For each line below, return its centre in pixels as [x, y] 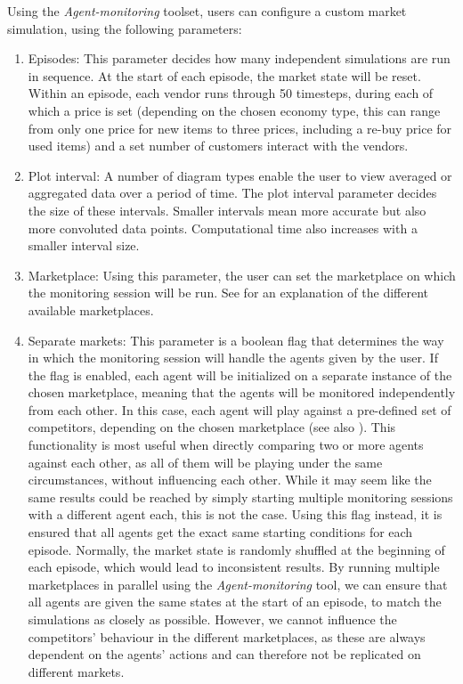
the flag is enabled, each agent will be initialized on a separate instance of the [240, 375]
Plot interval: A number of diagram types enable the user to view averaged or [240, 175]
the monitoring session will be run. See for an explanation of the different [228, 293]
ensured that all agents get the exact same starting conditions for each [220, 532]
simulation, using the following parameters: [125, 28]
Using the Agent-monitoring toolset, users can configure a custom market [207, 11]
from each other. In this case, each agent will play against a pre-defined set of [240, 409]
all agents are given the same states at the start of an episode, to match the [235, 602]
